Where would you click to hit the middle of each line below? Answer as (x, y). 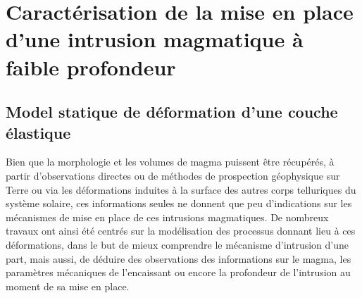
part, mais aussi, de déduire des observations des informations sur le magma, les (179, 258)
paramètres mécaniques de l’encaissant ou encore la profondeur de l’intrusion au (178, 272)
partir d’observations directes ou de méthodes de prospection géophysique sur (173, 175)
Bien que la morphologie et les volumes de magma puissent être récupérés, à (170, 162)
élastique (38, 132)
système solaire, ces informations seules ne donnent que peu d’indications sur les (179, 203)
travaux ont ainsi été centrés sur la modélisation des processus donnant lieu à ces (181, 231)
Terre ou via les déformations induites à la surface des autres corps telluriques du (181, 189)
